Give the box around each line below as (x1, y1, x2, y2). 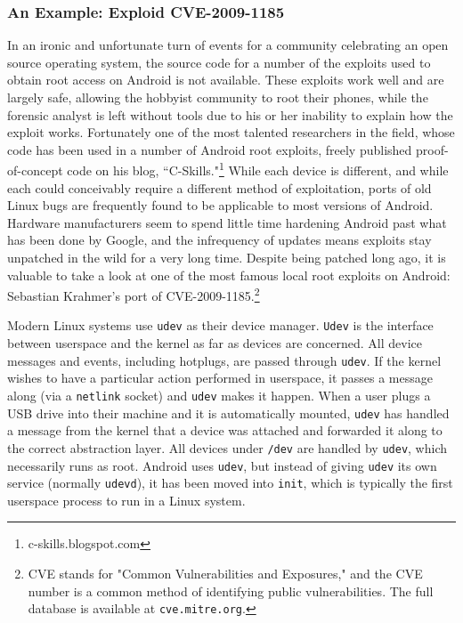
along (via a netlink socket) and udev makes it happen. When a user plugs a (7, 385, 431, 404)
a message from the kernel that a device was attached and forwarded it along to (7, 421, 443, 440)
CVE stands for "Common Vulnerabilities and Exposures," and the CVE (28, 564, 423, 582)
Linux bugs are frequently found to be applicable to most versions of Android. (7, 196, 434, 214)
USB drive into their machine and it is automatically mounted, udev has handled (7, 403, 450, 422)
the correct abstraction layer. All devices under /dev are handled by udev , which (7, 438, 448, 457)
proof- (416, 140, 449, 158)
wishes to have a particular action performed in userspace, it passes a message (7, 368, 433, 387)
